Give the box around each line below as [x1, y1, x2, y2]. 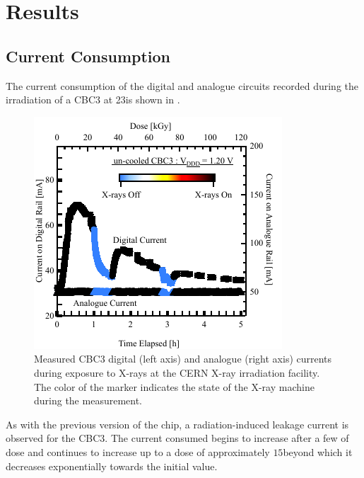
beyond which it [283, 444, 353, 459]
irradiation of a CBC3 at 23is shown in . [6, 92, 180, 107]
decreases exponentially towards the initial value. [6, 458, 218, 473]
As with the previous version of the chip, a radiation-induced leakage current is [6, 416, 349, 431]
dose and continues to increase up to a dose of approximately [6, 444, 270, 459]
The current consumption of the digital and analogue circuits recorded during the [6, 78, 358, 93]
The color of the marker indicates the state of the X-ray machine [34, 379, 315, 394]
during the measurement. [34, 393, 142, 408]
